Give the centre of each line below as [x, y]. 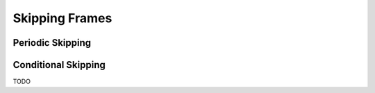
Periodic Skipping [52, 43]
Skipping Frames [62, 18]
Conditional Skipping [59, 65]
